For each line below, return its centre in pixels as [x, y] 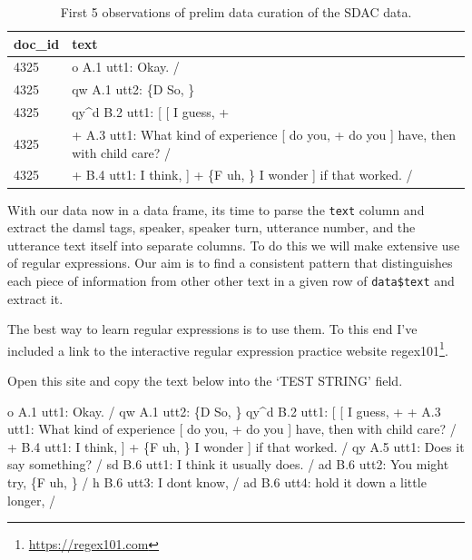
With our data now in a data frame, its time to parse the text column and [216, 209]
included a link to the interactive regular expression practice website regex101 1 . [228, 349]
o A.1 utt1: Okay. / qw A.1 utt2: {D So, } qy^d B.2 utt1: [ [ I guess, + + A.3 [224, 411]
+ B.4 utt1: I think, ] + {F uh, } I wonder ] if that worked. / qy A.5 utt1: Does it [236, 446]
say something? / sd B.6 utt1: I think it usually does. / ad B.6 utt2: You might [228, 464]
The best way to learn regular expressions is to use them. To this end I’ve [212, 329]
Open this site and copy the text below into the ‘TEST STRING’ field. [205, 381]
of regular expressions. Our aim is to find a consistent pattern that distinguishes [230, 263]
